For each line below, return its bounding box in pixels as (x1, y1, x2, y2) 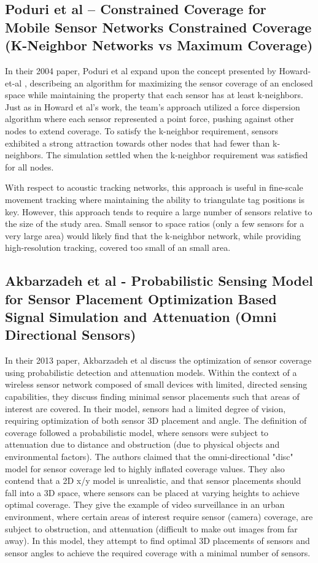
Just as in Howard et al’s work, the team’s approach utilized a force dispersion (5, 100, 300, 113)
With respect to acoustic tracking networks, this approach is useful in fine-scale (5, 181, 303, 194)
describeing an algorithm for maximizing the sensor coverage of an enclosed (29, 76, 313, 89)
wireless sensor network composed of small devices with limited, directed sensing (5, 378, 308, 391)
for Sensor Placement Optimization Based (5, 289, 277, 308)
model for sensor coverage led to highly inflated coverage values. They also (5, 462, 285, 475)
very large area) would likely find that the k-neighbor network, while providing (5, 229, 301, 242)
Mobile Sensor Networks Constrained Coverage (5, 17, 312, 36)
